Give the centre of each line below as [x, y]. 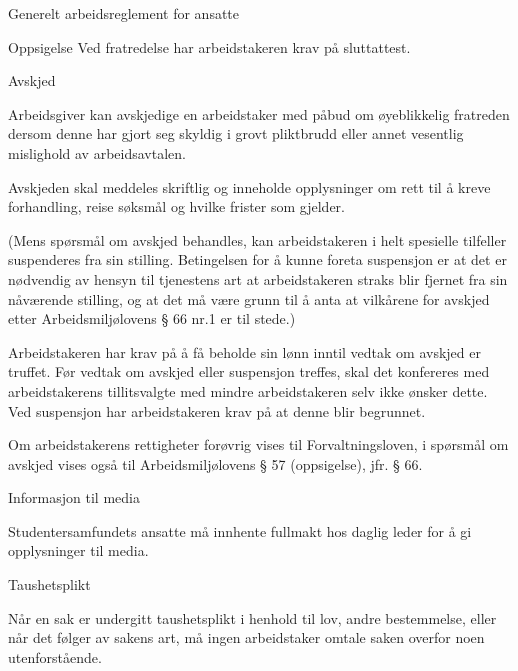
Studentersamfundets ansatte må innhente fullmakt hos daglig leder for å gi [240, 530]
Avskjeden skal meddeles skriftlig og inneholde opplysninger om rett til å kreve [249, 186]
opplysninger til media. [78, 550]
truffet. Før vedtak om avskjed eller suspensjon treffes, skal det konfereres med [249, 371]
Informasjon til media [74, 497]
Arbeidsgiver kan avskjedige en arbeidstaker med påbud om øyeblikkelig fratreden [259, 113]
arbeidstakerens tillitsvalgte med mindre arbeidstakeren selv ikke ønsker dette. [248, 390]
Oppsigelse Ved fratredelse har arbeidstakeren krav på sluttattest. [209, 46]
